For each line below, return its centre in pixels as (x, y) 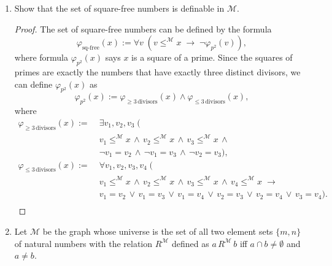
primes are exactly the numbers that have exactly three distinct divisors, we (157, 71)
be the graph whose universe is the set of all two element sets (158, 231)
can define (33, 84)
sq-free (91, 47)
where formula (41, 57)
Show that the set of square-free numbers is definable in (119, 8)
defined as (191, 243)
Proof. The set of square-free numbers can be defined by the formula (143, 28)
